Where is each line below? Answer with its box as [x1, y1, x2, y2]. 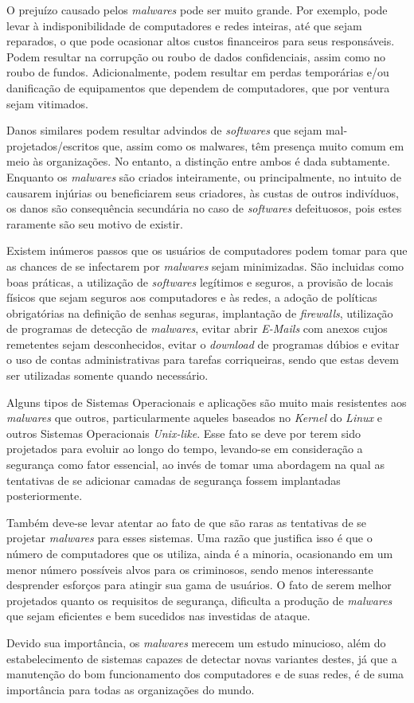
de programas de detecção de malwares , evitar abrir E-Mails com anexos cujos [6, 320, 388, 337]
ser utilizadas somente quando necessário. [6, 367, 209, 384]
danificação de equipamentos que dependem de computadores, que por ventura [6, 79, 390, 96]
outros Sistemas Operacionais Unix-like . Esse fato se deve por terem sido [6, 424, 361, 441]
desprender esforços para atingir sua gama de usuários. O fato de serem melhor [6, 576, 392, 593]
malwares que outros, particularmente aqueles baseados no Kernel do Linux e [6, 409, 382, 426]
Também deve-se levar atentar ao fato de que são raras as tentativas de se [6, 514, 367, 530]
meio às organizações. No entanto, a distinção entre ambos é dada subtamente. [6, 153, 390, 170]
